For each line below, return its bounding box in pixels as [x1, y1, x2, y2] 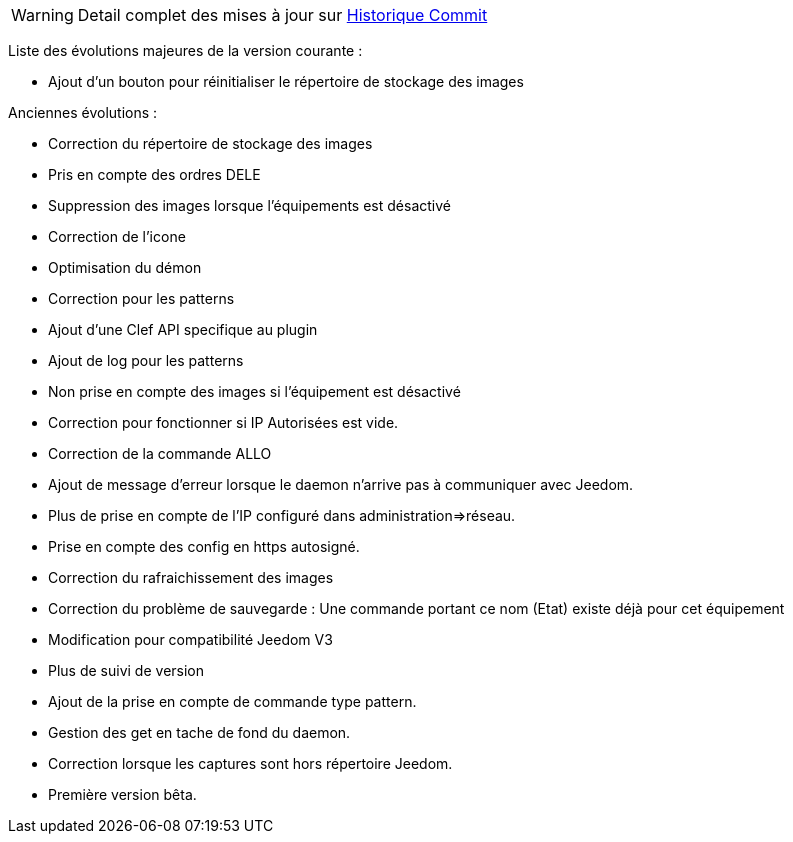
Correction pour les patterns [48, 290, 235, 307]
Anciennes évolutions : [8, 104, 158, 121]
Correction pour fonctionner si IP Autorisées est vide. [48, 414, 399, 431]
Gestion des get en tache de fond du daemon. [48, 724, 351, 741]
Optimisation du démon [48, 259, 202, 276]
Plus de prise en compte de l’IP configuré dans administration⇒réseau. [48, 507, 516, 524]
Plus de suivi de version [48, 662, 205, 679]
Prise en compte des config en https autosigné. [48, 538, 360, 555]
